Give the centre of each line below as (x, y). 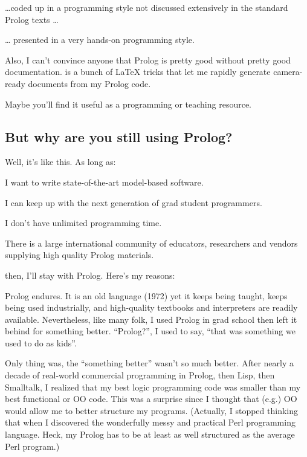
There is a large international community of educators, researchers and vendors (151, 243)
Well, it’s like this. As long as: (60, 162)
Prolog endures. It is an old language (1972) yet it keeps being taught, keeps (146, 295)
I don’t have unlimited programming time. (83, 223)
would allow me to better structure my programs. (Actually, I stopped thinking (152, 410)
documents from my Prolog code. (89, 83)
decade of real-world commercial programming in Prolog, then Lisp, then (140, 375)
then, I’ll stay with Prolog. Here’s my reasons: (90, 275)
